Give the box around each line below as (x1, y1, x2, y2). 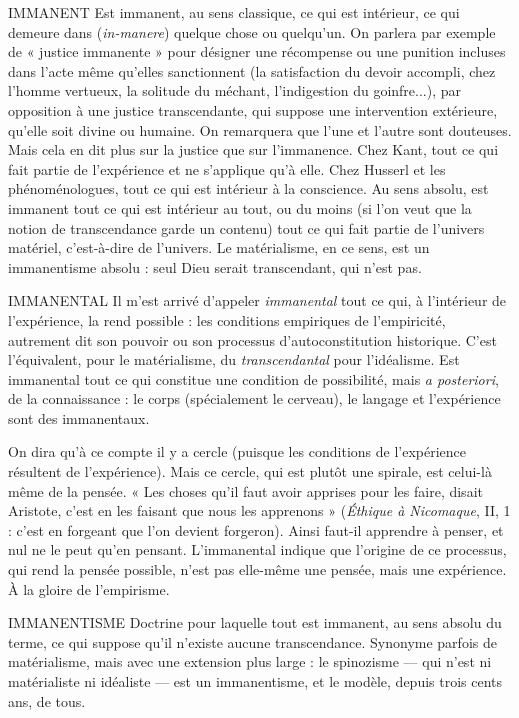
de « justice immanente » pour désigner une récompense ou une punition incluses (8, 41, 506, 62)
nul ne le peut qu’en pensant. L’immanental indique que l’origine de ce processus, (8, 539, 507, 560)
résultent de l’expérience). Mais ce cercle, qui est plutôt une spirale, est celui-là (8, 461, 492, 482)
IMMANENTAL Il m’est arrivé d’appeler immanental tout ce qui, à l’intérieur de (8, 290, 507, 311)
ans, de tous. (8, 690, 86, 711)
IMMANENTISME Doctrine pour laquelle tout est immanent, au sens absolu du (8, 612, 502, 633)
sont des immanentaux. (8, 407, 150, 428)
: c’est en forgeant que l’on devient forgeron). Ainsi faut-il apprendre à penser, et (8, 519, 504, 540)
